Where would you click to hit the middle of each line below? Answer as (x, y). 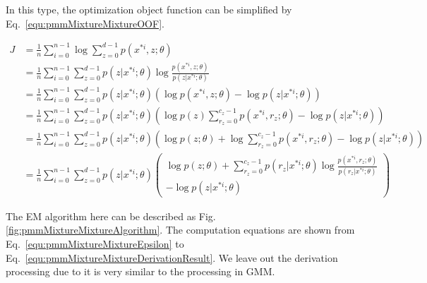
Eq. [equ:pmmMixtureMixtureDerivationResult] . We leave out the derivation (172, 257)
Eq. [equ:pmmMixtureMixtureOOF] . (85, 23)
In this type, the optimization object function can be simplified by (149, 9)
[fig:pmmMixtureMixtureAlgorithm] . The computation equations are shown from (180, 230)
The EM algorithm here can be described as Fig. (111, 216)
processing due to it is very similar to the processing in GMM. (140, 271)
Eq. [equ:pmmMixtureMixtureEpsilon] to (95, 243)
